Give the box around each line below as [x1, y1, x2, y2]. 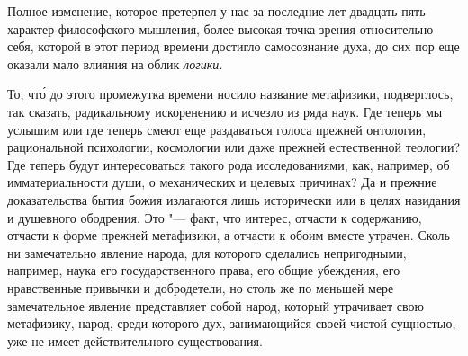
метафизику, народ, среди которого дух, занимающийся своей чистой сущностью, [7, 314, 456, 333]
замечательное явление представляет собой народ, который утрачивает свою [7, 296, 424, 315]
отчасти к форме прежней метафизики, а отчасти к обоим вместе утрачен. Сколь [7, 226, 450, 245]
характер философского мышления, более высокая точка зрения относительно [7, 19, 434, 38]
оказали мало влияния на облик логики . [7, 54, 223, 73]
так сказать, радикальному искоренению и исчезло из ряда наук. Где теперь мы [7, 102, 443, 120]
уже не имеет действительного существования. [7, 331, 263, 350]
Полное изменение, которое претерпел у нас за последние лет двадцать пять [7, 2, 426, 20]
